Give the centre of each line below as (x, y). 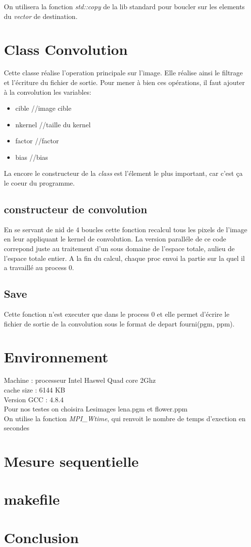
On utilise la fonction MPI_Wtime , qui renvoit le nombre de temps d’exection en (125, 418)
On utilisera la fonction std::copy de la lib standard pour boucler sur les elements (125, 6)
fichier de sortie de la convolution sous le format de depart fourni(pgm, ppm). (119, 323)
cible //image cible (43, 108)
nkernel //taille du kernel (53, 124)
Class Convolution (66, 49)
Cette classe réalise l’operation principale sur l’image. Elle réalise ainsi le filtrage (124, 73)
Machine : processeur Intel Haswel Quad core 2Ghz (80, 380)
